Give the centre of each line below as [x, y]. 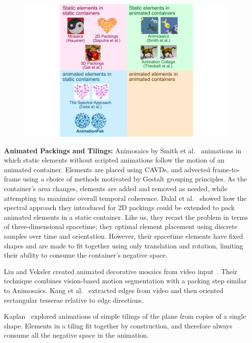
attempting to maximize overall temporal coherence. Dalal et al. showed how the [125, 198]
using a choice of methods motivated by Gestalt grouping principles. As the [135, 179]
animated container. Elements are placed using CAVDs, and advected [107, 169]
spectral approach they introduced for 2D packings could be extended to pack [119, 207]
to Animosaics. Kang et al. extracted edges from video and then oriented [114, 290]
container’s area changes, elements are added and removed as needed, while [116, 188]
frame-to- [226, 169]
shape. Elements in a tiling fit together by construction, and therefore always [118, 325]
